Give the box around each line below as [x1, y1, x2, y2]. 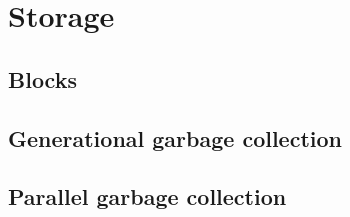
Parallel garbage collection [8, 181, 287, 212]
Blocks [8, 63, 77, 94]
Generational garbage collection [8, 122, 342, 153]
